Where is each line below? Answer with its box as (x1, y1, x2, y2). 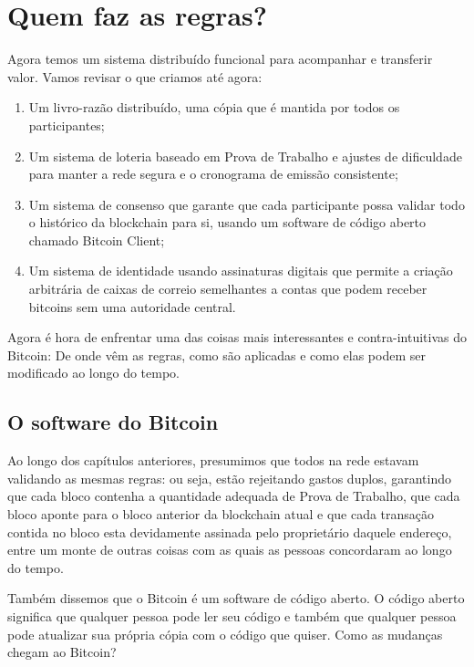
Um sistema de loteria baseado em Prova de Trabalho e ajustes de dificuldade (28, 146, 462, 165)
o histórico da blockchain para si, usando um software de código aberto (28, 213, 427, 232)
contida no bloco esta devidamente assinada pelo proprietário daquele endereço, (7, 522, 452, 541)
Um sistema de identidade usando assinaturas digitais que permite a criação (28, 261, 453, 280)
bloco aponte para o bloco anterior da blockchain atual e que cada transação (7, 505, 435, 524)
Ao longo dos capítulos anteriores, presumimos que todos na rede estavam (7, 451, 419, 470)
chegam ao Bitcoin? (7, 642, 117, 662)
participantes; (28, 115, 105, 134)
